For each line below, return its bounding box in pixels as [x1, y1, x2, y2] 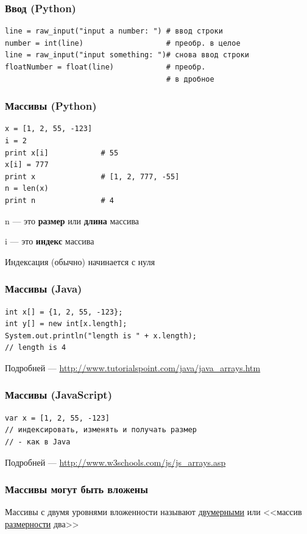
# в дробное [166, 74, 214, 84]
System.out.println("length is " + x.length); [5, 331, 197, 340]
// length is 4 [5, 343, 66, 352]
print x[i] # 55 [5, 148, 119, 157]
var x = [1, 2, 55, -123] [5, 413, 110, 422]
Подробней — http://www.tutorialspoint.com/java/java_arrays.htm [5, 361, 261, 374]
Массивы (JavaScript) [5, 387, 112, 402]
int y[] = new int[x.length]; [5, 319, 127, 329]
